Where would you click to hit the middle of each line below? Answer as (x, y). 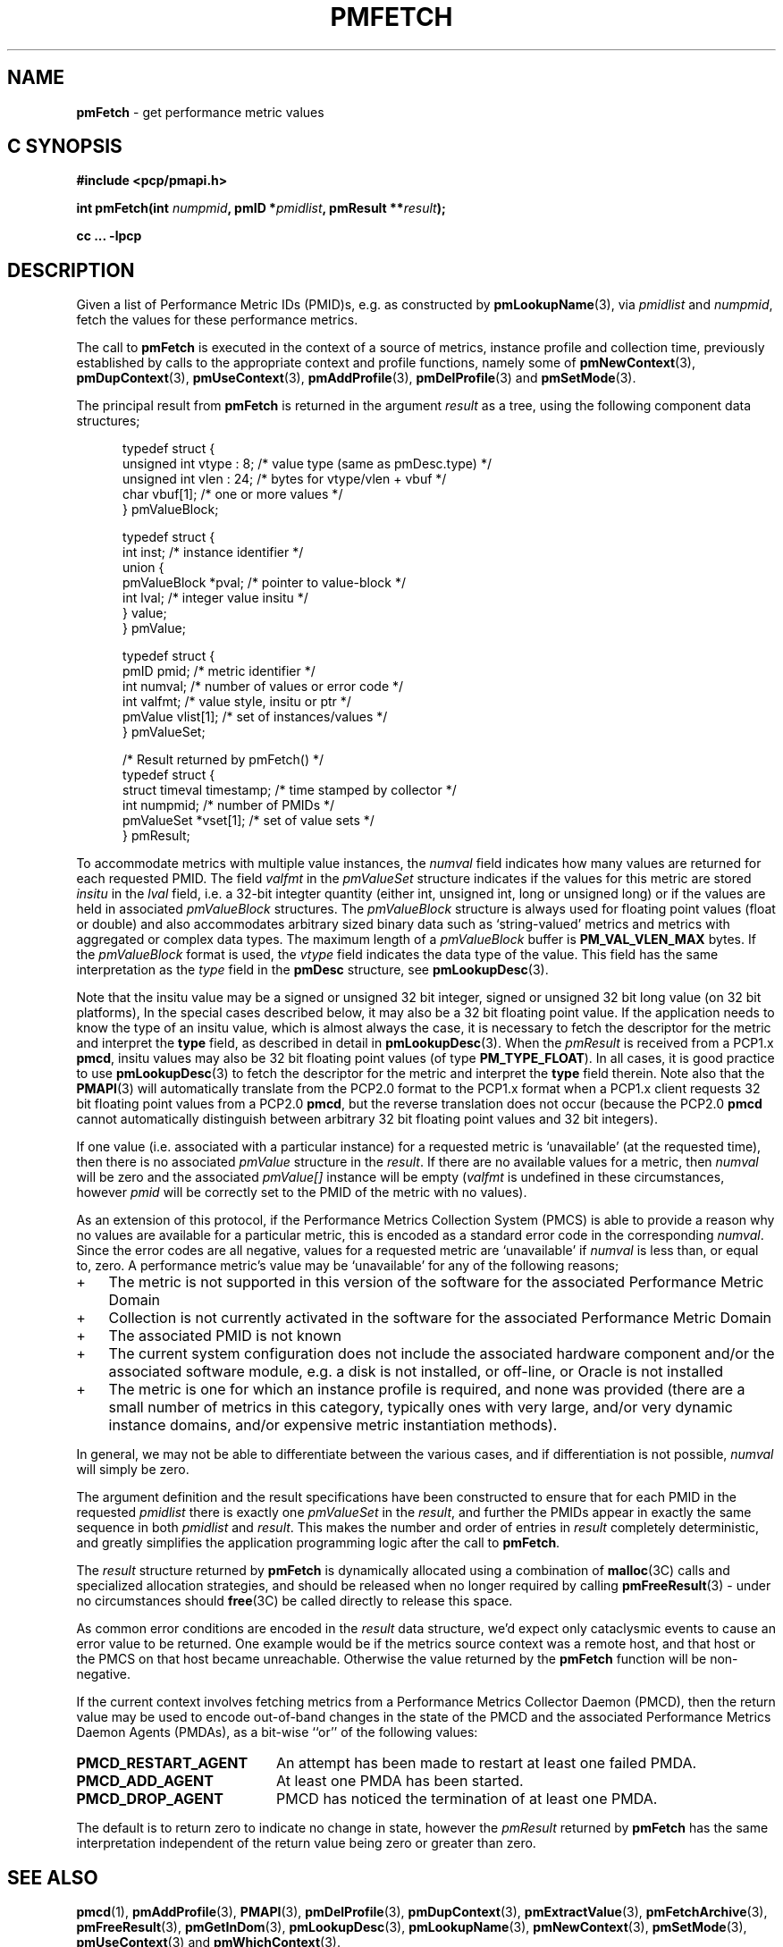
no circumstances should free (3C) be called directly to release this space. (295, 1601)
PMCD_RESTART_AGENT (162, 1763)
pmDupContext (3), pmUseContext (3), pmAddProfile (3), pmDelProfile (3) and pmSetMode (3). (356, 378)
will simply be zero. (133, 1470)
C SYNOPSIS (65, 147)
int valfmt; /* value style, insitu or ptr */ (237, 702)
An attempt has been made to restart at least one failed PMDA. (486, 1763)
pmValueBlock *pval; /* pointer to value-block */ (265, 583)
